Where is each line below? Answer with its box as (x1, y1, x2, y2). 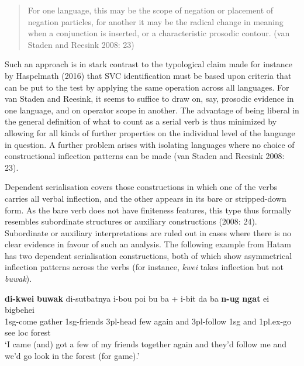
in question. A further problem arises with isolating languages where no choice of (5, 138, 295, 150)
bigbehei (5, 303, 34, 316)
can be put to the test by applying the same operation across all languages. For (5, 81, 289, 93)
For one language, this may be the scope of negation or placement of (27, 4, 274, 16)
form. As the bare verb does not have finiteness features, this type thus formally (5, 203, 292, 216)
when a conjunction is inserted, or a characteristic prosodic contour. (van (27, 27, 290, 39)
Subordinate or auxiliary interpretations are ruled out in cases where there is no (5, 226, 291, 239)
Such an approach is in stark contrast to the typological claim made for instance (5, 58, 293, 70)
